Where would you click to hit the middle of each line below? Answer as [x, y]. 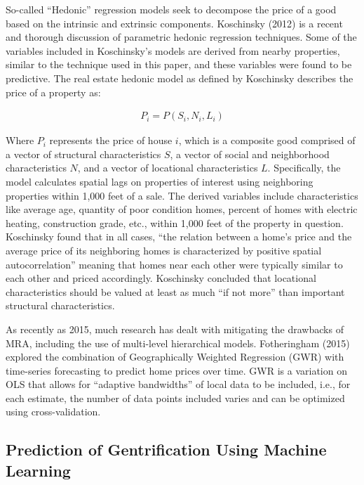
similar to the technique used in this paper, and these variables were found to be [179, 64]
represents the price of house [111, 140]
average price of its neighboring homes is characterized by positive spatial [164, 250]
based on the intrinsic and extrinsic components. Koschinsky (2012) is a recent [174, 23]
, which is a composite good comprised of [267, 140]
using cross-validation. [53, 412]
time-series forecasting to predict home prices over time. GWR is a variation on [176, 370]
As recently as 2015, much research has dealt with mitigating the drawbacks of [175, 329]
